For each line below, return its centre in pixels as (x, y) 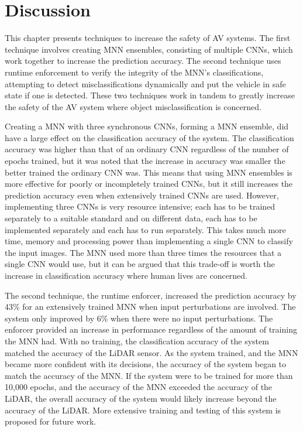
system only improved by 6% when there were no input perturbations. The (139, 318)
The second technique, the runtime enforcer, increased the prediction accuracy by (151, 295)
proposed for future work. (51, 421)
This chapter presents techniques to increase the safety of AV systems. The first (148, 38)
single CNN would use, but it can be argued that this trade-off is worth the (140, 264)
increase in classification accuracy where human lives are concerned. (126, 275)
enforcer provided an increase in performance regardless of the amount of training (151, 329)
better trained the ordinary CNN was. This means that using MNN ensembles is (149, 172)
